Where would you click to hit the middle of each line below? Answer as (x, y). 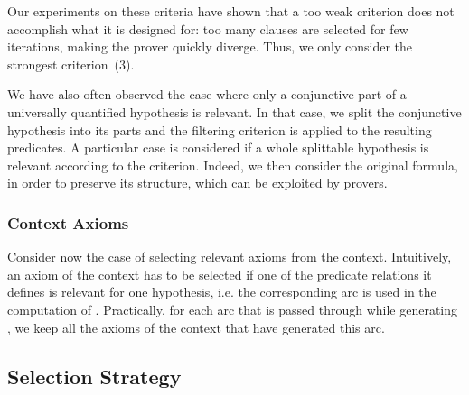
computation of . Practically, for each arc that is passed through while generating (233, 309)
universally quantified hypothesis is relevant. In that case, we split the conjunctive (234, 111)
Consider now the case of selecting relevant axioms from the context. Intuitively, (230, 257)
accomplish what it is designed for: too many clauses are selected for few (208, 28)
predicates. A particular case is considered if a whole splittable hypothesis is (218, 147)
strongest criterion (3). (71, 64)
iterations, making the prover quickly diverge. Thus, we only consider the (210, 46)
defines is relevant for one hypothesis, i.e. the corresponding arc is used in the (222, 292)
